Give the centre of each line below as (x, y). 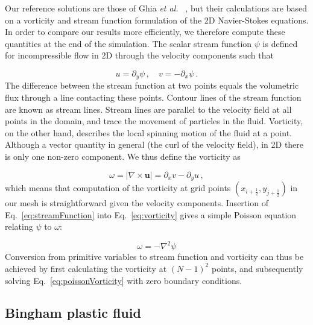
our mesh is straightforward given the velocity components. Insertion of (137, 203)
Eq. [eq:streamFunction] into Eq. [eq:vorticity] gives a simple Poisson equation (151, 214)
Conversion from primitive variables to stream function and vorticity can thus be (154, 257)
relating (19, 226)
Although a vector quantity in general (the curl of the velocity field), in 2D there (154, 144)
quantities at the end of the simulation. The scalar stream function (128, 43)
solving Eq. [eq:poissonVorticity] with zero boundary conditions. (124, 280)
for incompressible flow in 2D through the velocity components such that (139, 55)
